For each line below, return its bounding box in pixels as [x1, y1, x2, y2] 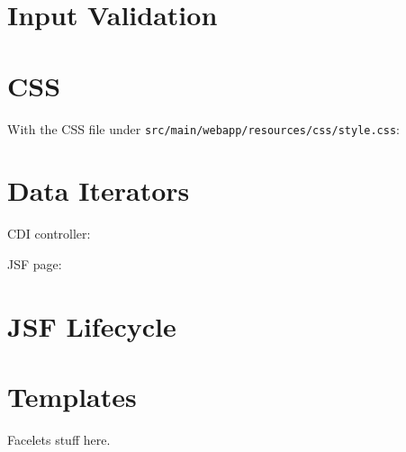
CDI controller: [7, 224, 91, 243]
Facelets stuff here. [7, 429, 111, 448]
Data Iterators [7, 172, 190, 209]
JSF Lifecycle [7, 307, 176, 344]
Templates [7, 378, 137, 415]
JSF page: [7, 254, 62, 273]
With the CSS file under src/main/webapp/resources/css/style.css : [7, 119, 401, 138]
